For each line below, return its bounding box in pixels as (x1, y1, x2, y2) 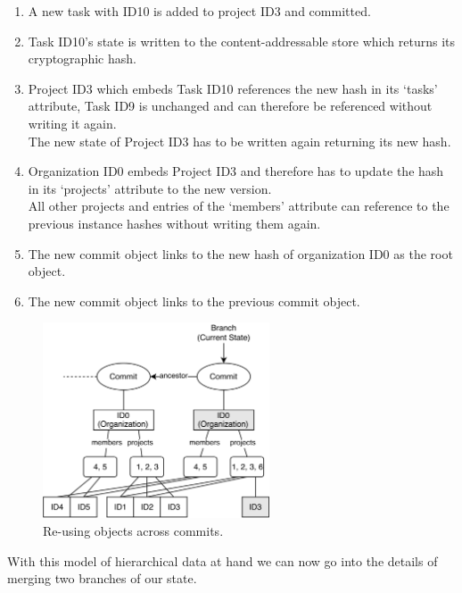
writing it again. (28, 113, 117, 132)
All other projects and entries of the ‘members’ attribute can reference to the (28, 196, 450, 215)
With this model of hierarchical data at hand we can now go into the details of (7, 551, 438, 570)
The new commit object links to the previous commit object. (28, 291, 360, 310)
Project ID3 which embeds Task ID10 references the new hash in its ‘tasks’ (28, 79, 438, 97)
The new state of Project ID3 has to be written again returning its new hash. (28, 131, 451, 150)
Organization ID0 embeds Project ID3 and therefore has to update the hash (28, 162, 444, 180)
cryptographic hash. (28, 49, 136, 68)
